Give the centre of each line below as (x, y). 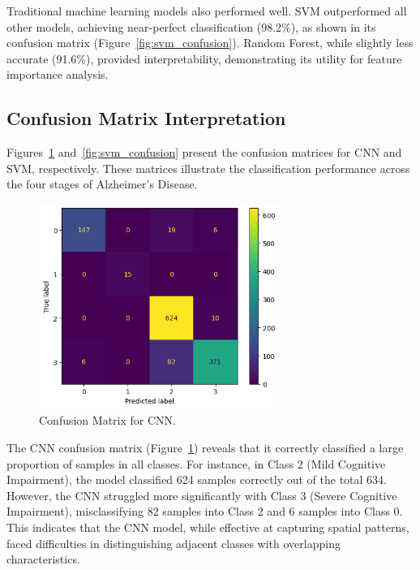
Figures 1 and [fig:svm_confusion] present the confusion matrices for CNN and (204, 152)
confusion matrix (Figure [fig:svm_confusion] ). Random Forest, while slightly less (210, 43)
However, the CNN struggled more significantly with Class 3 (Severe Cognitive (202, 495)
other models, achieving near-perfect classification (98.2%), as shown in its (191, 26)
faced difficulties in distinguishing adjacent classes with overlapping (174, 543)
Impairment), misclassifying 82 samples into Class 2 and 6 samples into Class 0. (205, 511)
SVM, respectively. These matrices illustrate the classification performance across (208, 168)
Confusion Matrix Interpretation (146, 118)
